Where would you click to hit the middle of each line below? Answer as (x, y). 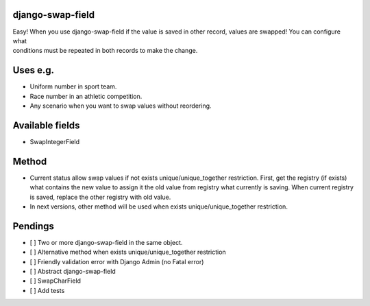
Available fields (46, 125)
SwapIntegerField (55, 141)
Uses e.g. (34, 70)
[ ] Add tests (47, 290)
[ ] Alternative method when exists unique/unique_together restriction (128, 252)
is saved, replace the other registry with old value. (100, 197)
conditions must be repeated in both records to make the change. (105, 51)
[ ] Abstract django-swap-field (73, 272)
